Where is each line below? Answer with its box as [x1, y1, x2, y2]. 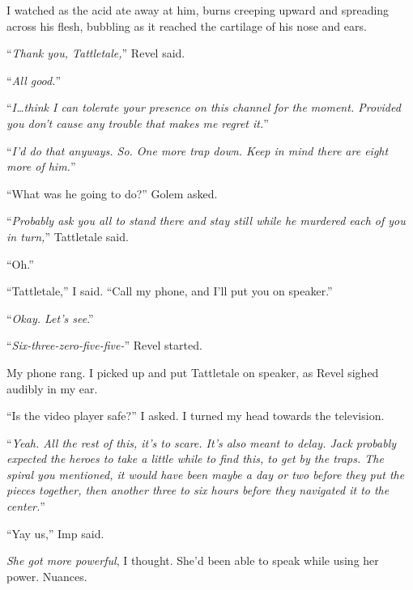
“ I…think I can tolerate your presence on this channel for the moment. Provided [6, 99, 401, 116]
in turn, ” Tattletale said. [6, 227, 129, 244]
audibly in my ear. [6, 380, 98, 397]
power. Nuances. [6, 567, 87, 584]
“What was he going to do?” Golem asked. [6, 185, 218, 202]
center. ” [6, 498, 45, 515]
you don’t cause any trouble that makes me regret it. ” [6, 114, 269, 131]
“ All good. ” [6, 71, 62, 88]
